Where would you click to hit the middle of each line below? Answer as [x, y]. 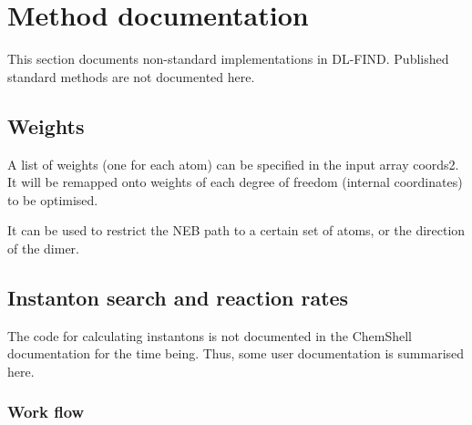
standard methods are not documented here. [131, 76]
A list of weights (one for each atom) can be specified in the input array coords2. [233, 164]
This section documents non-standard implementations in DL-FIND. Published [228, 59]
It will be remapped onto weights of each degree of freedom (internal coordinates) [235, 182]
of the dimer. [43, 248]
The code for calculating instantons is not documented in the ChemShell [210, 335]
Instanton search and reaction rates [178, 297]
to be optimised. [53, 199]
